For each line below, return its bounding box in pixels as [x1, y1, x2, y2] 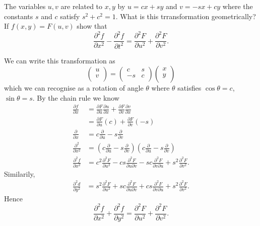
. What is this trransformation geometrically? [115, 11, 256, 21]
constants [4, 11, 33, 21]
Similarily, [4, 168, 35, 179]
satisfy [60, 11, 80, 21]
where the [222, 1, 253, 11]
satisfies [177, 83, 202, 93]
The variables [4, 1, 46, 11]
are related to [60, 1, 103, 11]
